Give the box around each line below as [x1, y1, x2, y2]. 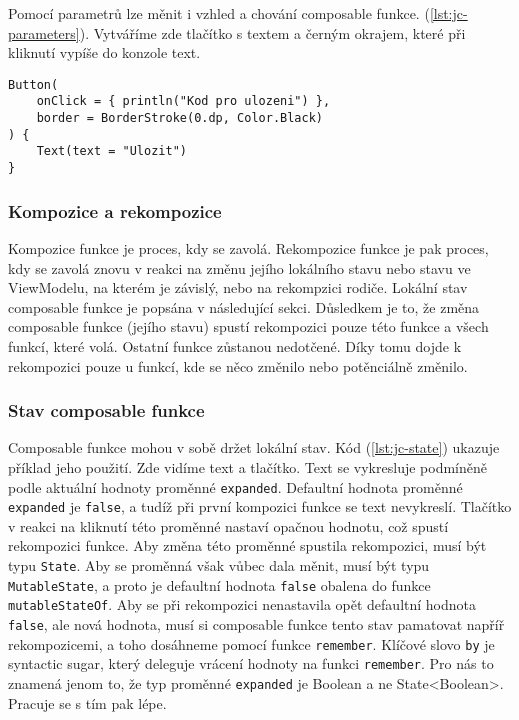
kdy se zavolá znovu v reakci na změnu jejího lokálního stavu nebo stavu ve [8, 257, 471, 278]
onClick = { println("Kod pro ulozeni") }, [36, 94, 331, 109]
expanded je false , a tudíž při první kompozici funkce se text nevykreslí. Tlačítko [8, 496, 512, 517]
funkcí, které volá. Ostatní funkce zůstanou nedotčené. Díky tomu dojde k [8, 335, 462, 356]
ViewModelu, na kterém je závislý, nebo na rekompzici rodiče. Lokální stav [8, 277, 468, 298]
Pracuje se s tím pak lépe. [8, 692, 167, 713]
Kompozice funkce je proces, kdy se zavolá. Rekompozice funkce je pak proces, [8, 237, 489, 258]
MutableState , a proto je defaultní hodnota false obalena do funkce [8, 574, 431, 595]
